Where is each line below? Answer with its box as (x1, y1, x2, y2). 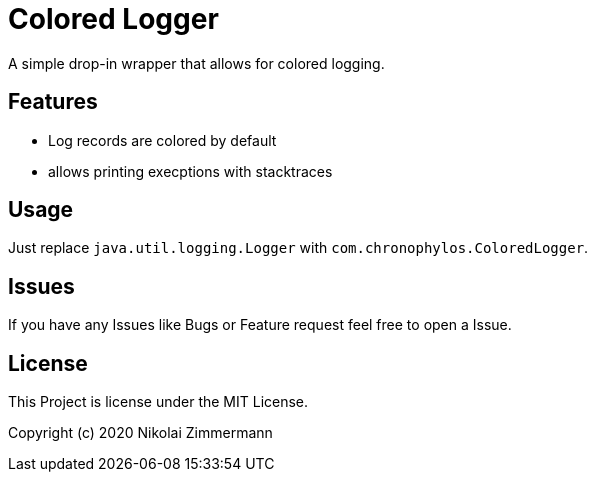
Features (8, 89, 98, 115)
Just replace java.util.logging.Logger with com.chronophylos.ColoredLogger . (8, 239, 589, 257)
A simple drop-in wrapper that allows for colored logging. (8, 54, 385, 72)
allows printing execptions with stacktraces (48, 162, 333, 180)
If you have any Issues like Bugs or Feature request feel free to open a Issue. (8, 316, 512, 334)
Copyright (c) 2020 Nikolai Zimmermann (8, 424, 273, 442)
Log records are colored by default (48, 131, 277, 149)
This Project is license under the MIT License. (8, 393, 309, 411)
